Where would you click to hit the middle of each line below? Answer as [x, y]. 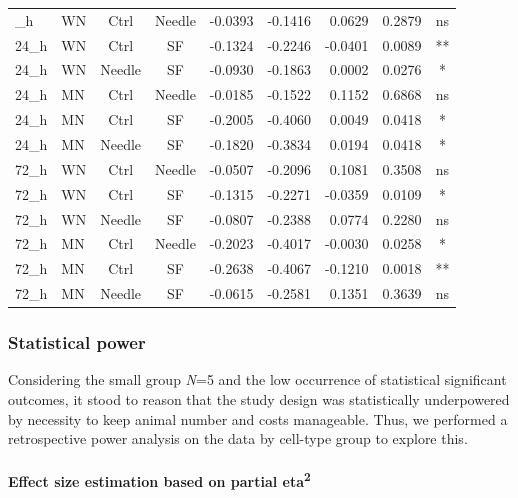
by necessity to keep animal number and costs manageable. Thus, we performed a [258, 418]
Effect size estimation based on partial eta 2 [159, 479]
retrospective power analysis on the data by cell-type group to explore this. [238, 438]
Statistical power [77, 342]
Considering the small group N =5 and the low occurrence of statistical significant [257, 379]
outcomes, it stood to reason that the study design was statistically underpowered [259, 398]
